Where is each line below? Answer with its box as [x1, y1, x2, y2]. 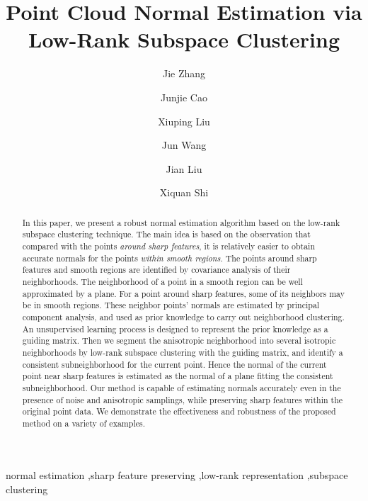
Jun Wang [161, 137, 207, 152]
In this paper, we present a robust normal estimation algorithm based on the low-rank [22, 216, 340, 228]
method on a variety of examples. [22, 417, 145, 429]
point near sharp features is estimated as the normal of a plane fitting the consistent [22, 370, 333, 382]
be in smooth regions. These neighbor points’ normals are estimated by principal [22, 299, 320, 311]
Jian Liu [166, 161, 202, 176]
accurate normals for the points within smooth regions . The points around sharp [22, 252, 317, 264]
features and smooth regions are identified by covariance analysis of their [22, 264, 291, 276]
